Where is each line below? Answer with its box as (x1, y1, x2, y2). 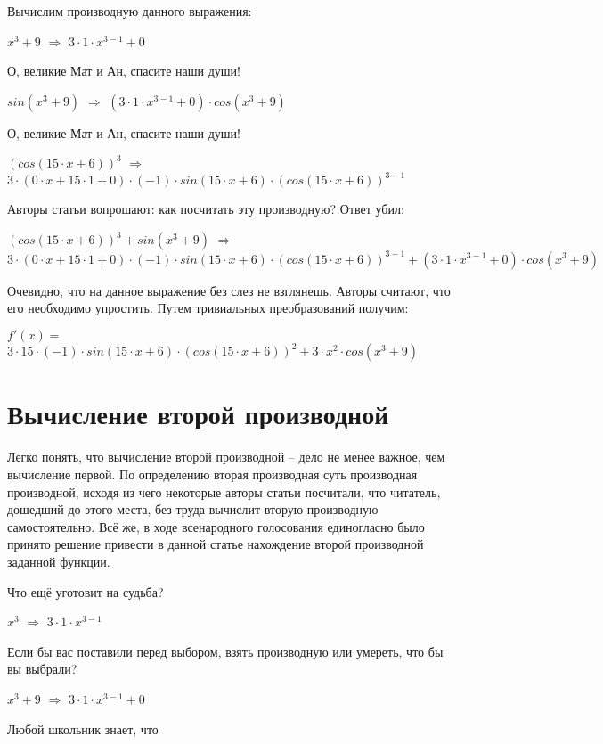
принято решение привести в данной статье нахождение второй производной (7, 535, 424, 553)
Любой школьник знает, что (7, 719, 159, 738)
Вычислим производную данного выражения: (7, 2, 252, 20)
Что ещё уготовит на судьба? (7, 582, 164, 601)
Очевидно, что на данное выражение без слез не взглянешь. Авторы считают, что (7, 281, 451, 299)
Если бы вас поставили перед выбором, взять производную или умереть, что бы (7, 642, 444, 660)
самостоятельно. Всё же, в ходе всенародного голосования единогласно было (7, 517, 425, 536)
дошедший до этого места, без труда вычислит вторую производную (7, 500, 379, 519)
